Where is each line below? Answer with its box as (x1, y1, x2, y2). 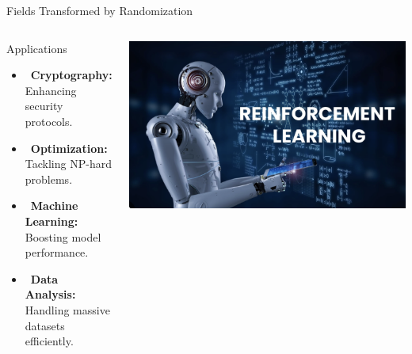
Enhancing (25, 82, 77, 98)
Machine (30, 197, 78, 214)
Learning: (25, 212, 78, 229)
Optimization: (30, 139, 108, 156)
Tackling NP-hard (25, 155, 112, 172)
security (25, 97, 63, 114)
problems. (25, 170, 73, 187)
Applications (6, 40, 67, 56)
